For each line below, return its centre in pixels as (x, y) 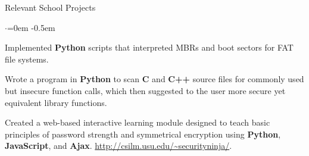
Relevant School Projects (50, 7)
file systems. (27, 59)
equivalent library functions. (56, 102)
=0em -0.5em (31, 27)
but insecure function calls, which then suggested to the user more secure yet (145, 90)
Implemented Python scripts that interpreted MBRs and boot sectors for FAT (149, 47)
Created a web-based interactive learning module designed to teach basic (138, 122)
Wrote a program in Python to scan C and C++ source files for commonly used (154, 79)
